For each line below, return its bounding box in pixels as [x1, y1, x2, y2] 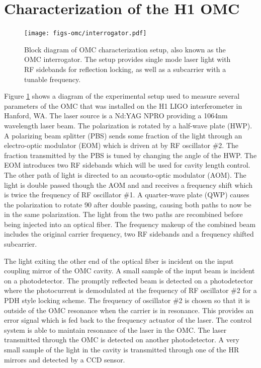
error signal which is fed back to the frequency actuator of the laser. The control [4, 315, 252, 325]
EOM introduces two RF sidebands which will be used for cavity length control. [4, 160, 250, 170]
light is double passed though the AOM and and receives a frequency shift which [4, 179, 252, 190]
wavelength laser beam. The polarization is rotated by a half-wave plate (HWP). [4, 120, 252, 130]
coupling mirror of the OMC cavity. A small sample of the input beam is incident [4, 265, 255, 276]
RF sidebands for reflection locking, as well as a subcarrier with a [24, 63, 226, 74]
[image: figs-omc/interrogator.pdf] [24, 30, 147, 37]
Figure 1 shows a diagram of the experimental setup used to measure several [4, 91, 240, 101]
